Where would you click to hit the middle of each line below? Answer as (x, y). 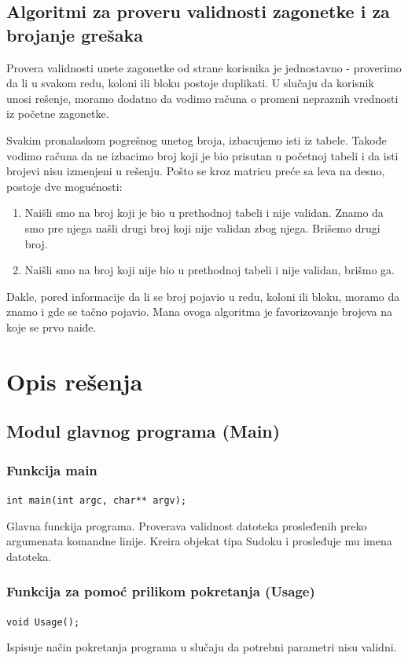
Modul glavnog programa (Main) (143, 431)
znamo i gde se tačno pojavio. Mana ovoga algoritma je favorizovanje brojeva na (199, 312)
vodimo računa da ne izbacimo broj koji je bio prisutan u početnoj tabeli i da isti (202, 155)
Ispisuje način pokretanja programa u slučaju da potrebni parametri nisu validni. (202, 647)
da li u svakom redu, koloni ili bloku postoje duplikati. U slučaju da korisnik (190, 83)
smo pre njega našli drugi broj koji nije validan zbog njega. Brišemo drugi (202, 227)
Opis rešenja (75, 381)
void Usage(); (43, 622)
